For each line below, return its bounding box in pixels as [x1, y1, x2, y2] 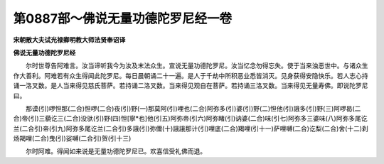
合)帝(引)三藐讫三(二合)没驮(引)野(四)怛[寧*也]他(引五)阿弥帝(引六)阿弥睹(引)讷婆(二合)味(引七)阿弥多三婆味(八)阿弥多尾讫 [13, 114, 368, 123]
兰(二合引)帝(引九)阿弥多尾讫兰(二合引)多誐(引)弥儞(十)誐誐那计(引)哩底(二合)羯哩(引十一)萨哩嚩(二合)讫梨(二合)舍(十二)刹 [13, 124, 369, 133]
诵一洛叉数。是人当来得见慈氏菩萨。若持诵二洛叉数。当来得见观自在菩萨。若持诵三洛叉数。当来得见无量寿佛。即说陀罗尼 [13, 82, 368, 90]
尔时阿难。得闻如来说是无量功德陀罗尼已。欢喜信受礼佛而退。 [25, 147, 206, 155]
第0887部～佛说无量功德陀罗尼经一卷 [13, 11, 233, 26]
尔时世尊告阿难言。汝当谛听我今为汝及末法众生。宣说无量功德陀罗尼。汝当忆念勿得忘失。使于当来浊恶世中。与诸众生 [25, 61, 368, 70]
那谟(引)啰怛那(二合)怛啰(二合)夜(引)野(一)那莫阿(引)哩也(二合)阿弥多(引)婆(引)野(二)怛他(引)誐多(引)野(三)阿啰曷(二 [25, 104, 361, 113]
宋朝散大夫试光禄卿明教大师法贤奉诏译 [13, 35, 126, 44]
